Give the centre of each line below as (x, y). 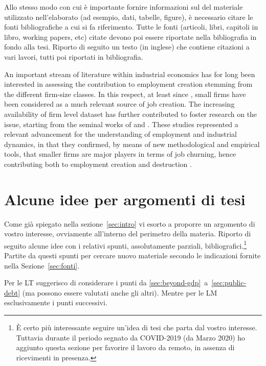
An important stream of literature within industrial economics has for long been (130, 74)
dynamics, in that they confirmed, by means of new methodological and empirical (132, 144)
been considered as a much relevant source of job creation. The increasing (119, 104)
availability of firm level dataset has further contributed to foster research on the (131, 114)
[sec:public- (229, 283)
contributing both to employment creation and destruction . (98, 164)
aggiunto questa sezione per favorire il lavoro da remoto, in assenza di (125, 347)
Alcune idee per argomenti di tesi (125, 199)
